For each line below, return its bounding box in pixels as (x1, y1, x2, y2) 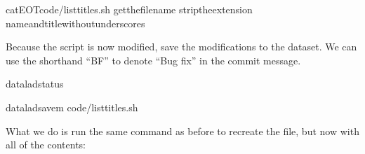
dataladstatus (6, 76, 64, 91)
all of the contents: (6, 137, 86, 152)
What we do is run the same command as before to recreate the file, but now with (6, 123, 359, 138)
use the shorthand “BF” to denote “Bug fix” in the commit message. (6, 52, 301, 67)
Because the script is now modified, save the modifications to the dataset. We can (6, 39, 357, 54)
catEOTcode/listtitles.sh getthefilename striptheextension (6, 2, 253, 16)
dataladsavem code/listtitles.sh (6, 99, 138, 114)
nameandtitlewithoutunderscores (6, 15, 145, 30)
